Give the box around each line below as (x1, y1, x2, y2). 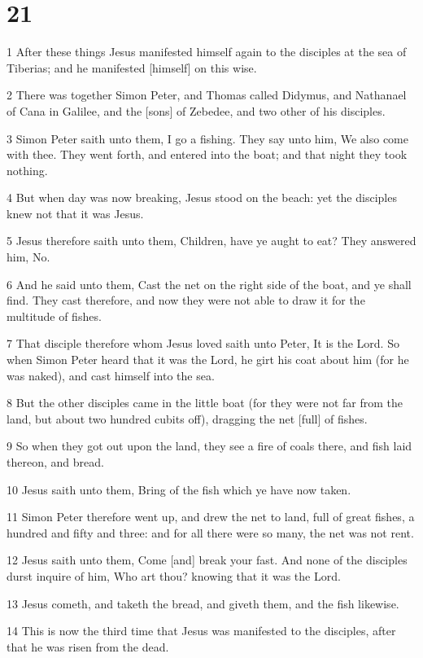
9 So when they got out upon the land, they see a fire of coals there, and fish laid (7, 437, 412, 454)
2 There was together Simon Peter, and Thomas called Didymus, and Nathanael (7, 86, 407, 103)
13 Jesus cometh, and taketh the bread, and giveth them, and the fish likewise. (7, 594, 399, 612)
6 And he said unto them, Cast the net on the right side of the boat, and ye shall (7, 275, 412, 292)
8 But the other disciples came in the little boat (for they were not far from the (7, 394, 403, 411)
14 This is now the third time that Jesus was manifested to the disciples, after (7, 622, 396, 639)
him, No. (7, 248, 50, 265)
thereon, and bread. (7, 454, 104, 470)
